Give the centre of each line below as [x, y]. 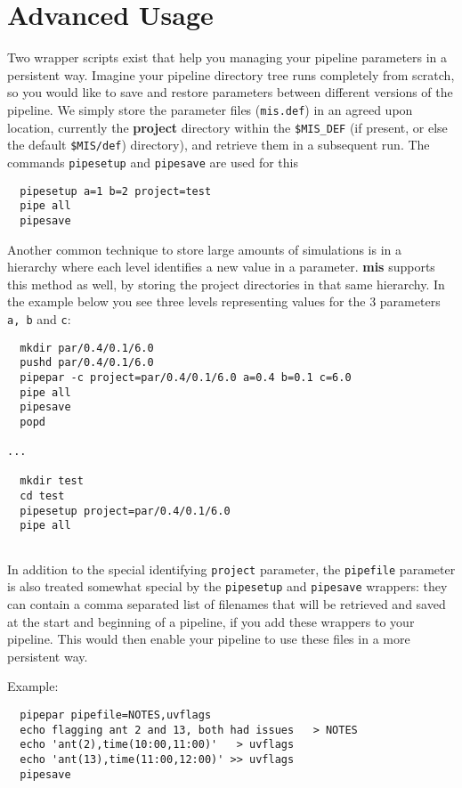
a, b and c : [39, 318]
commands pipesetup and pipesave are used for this [153, 162]
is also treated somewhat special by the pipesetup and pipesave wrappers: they [227, 586]
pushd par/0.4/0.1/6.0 [87, 363]
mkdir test [52, 481]
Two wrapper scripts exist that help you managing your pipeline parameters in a [227, 57]
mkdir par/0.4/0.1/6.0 [87, 348]
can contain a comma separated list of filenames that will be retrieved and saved [227, 604]
